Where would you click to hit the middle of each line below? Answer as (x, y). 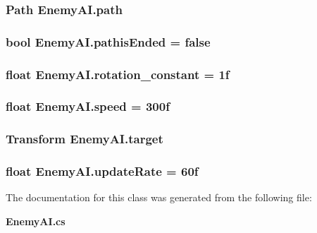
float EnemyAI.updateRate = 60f (102, 171)
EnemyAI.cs (36, 221)
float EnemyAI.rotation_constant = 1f (118, 74)
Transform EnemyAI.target (85, 139)
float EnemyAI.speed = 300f (88, 106)
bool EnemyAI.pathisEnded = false (108, 41)
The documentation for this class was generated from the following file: (159, 197)
